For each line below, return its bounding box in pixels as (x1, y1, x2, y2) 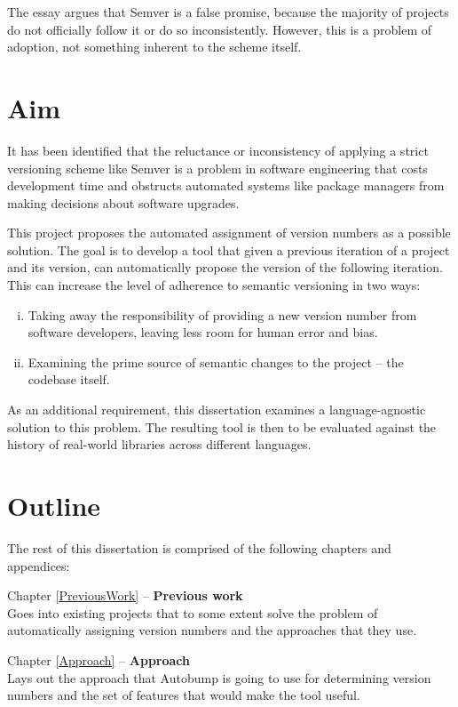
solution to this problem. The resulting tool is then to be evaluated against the (7, 417, 437, 436)
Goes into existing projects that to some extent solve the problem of (7, 603, 378, 622)
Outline (7, 487, 101, 523)
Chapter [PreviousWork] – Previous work (7, 586, 243, 605)
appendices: (7, 556, 70, 574)
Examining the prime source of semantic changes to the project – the (28, 352, 404, 371)
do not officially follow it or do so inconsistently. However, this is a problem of (7, 20, 432, 38)
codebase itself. (28, 370, 110, 389)
